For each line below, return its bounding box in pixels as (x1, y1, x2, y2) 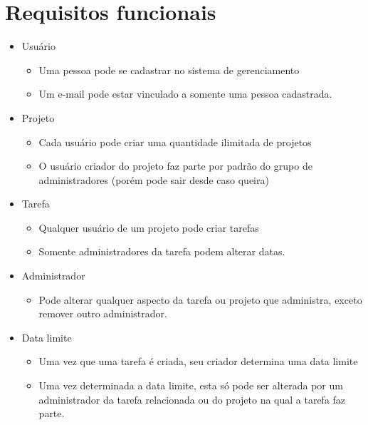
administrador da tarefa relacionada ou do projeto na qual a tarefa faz (38, 391, 346, 406)
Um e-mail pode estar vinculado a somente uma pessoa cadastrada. (38, 86, 332, 101)
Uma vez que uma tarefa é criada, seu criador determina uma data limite (38, 354, 358, 369)
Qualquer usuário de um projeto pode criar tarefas (38, 220, 259, 235)
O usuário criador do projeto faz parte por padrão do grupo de (38, 158, 312, 173)
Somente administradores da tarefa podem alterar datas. (38, 244, 285, 259)
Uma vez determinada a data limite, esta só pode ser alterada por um (38, 378, 343, 393)
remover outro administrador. (38, 306, 167, 321)
